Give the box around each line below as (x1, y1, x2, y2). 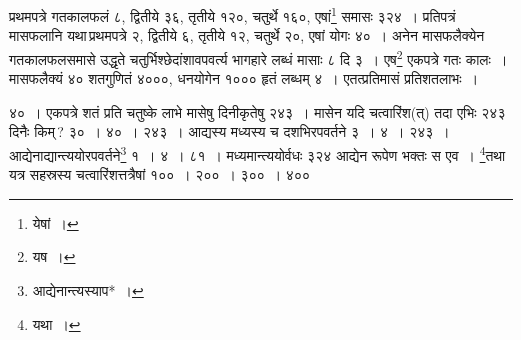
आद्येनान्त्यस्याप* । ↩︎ (32, 279, 144, 300)
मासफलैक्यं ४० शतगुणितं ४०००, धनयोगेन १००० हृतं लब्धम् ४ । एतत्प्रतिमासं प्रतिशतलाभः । (9, 68, 479, 89)
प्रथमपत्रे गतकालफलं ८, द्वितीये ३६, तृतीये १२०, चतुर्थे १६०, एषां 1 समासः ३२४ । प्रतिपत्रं (9, 3, 456, 26)
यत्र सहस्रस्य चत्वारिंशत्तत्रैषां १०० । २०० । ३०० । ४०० (9, 164, 310, 185)
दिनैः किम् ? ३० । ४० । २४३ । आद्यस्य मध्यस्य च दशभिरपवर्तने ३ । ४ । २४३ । (9, 121, 450, 142)
